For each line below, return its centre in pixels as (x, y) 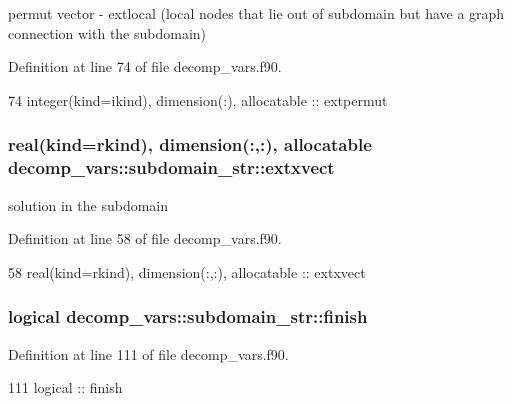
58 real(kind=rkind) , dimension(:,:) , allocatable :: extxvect (187, 271)
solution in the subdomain (88, 204)
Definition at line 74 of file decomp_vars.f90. (145, 66)
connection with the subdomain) (107, 32)
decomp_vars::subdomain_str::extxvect (171, 167)
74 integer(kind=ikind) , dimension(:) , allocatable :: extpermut (198, 99)
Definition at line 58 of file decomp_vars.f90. (145, 238)
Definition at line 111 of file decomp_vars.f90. (148, 353)
